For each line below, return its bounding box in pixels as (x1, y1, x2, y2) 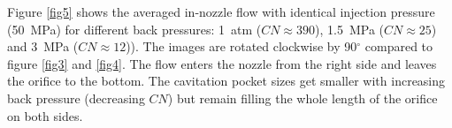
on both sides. (7, 106, 83, 124)
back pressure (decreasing (7, 88, 145, 107)
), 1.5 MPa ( (315, 19, 385, 38)
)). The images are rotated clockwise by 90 (126, 37, 357, 56)
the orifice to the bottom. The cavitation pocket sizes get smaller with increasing (7, 72, 446, 90)
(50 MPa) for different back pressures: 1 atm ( (7, 19, 262, 38)
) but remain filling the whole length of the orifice (167, 88, 438, 107)
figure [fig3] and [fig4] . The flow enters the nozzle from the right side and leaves (7, 54, 437, 72)
